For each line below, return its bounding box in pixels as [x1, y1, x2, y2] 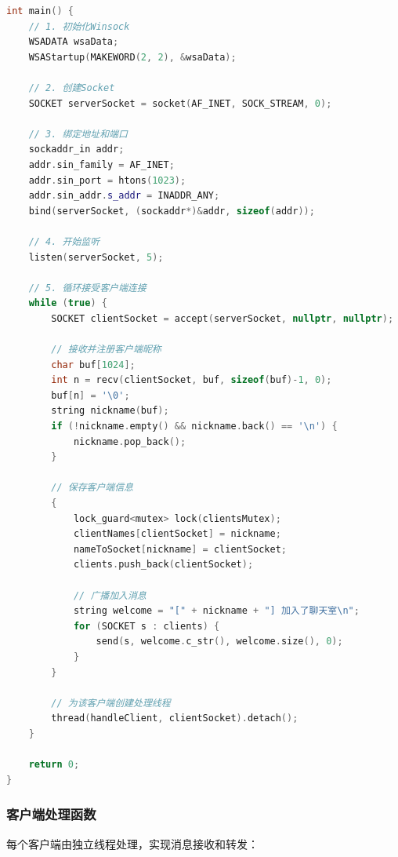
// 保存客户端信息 [51, 482, 133, 494]
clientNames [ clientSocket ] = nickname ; [73, 528, 281, 540]
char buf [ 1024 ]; [51, 359, 136, 370]
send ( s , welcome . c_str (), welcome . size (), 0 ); [96, 636, 343, 647]
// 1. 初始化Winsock [28, 20, 130, 32]
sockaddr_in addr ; [28, 144, 125, 155]
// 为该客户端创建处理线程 [51, 697, 171, 709]
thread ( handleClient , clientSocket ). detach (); [51, 713, 298, 724]
